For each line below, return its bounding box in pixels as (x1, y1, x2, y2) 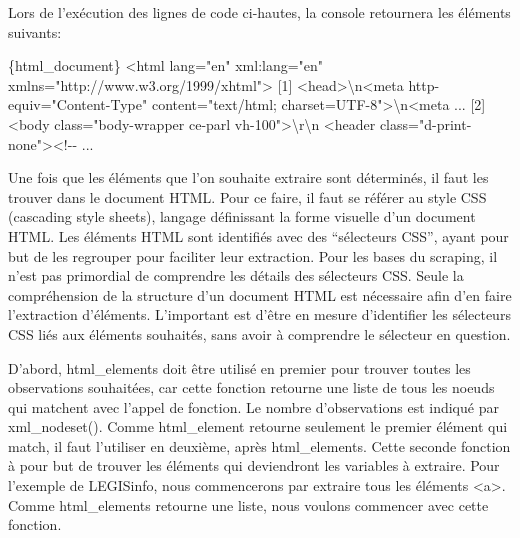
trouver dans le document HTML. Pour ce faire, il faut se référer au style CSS (8, 186, 487, 207)
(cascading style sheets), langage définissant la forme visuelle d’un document (8, 206, 476, 227)
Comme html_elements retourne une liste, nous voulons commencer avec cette (8, 494, 489, 515)
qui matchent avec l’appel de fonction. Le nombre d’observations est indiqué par (8, 396, 499, 417)
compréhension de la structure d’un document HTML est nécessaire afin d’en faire (8, 284, 512, 305)
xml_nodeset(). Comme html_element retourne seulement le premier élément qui (8, 416, 508, 437)
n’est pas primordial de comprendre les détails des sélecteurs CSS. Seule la (8, 265, 464, 286)
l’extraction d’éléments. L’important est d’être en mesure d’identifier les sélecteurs (8, 304, 511, 325)
